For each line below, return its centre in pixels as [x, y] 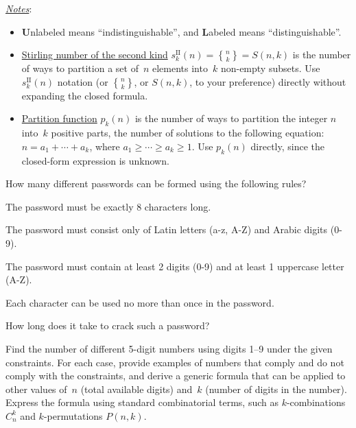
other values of [36, 389]
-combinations [316, 402]
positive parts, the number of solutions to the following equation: [188, 133]
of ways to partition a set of [80, 68]
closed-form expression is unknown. [95, 160]
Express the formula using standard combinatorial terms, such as [142, 402]
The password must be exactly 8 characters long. [108, 206]
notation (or [83, 81]
